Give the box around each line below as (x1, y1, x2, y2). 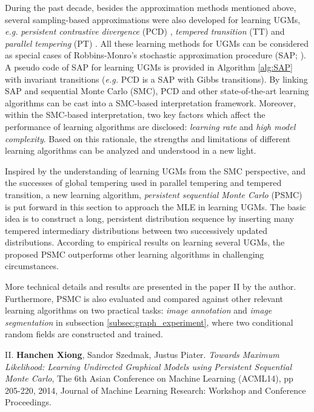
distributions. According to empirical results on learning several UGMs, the (5, 236, 285, 249)
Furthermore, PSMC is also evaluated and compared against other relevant (5, 292, 283, 304)
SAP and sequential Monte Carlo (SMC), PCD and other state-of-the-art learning (5, 84, 309, 97)
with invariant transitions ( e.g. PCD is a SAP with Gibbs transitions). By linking (5, 72, 308, 85)
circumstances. (5, 259, 59, 272)
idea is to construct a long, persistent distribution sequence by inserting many (5, 212, 295, 225)
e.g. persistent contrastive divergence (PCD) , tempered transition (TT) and (5, 25, 285, 38)
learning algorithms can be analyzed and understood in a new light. (5, 144, 256, 157)
